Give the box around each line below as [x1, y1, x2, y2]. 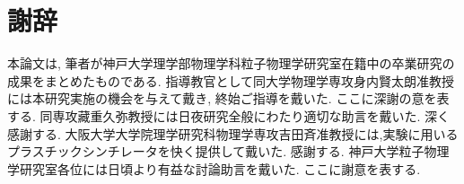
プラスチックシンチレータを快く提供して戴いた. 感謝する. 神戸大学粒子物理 [7, 142, 450, 161]
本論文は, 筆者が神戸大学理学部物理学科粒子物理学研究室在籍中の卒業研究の [7, 54, 455, 73]
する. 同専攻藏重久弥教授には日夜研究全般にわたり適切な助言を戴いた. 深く [7, 106, 451, 125]
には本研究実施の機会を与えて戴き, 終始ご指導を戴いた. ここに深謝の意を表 [7, 89, 450, 108]
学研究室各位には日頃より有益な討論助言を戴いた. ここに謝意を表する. [7, 159, 421, 178]
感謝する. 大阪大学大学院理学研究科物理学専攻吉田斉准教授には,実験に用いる [7, 124, 459, 143]
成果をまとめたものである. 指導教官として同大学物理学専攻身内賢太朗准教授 [7, 71, 454, 90]
